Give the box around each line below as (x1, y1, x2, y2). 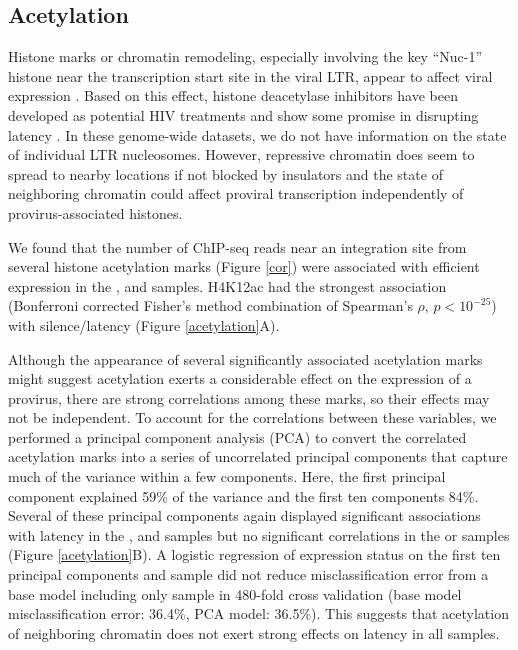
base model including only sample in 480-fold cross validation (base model (8, 583, 462, 604)
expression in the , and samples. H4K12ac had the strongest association (8, 275, 447, 296)
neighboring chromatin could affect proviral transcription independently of (8, 183, 464, 204)
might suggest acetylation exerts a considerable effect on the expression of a (8, 368, 472, 389)
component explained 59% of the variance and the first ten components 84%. (8, 485, 479, 506)
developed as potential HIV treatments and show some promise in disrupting (8, 104, 479, 125)
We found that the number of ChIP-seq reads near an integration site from (8, 236, 467, 257)
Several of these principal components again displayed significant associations (8, 505, 481, 526)
